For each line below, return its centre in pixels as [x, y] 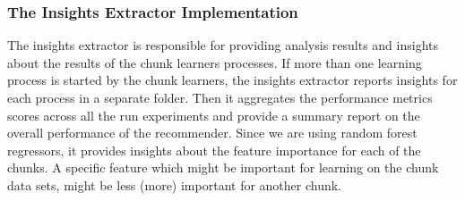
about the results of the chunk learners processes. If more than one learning [215, 62]
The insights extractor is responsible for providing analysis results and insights [223, 45]
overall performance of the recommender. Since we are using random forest [212, 133]
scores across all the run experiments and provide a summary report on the [214, 115]
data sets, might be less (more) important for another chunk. [175, 184]
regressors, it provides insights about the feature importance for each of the [214, 150]
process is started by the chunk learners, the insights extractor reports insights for [232, 80]
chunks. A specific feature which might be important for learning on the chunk [223, 167]
